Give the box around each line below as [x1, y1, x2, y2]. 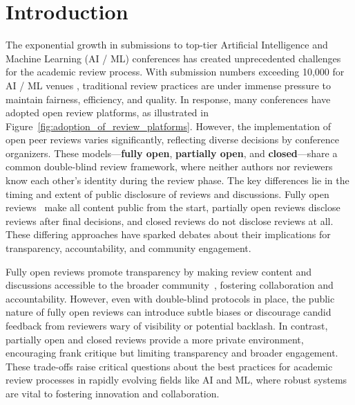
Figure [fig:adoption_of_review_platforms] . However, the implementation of [6, 118, 332, 133]
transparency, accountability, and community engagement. [6, 241, 251, 255]
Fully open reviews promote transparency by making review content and [6, 264, 312, 278]
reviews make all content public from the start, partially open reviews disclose [6, 200, 340, 215]
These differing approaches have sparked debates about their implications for [6, 227, 331, 242]
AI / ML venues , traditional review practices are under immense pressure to [6, 78, 331, 92]
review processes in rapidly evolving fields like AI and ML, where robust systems [6, 372, 347, 387]
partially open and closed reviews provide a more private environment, [6, 332, 304, 346]
